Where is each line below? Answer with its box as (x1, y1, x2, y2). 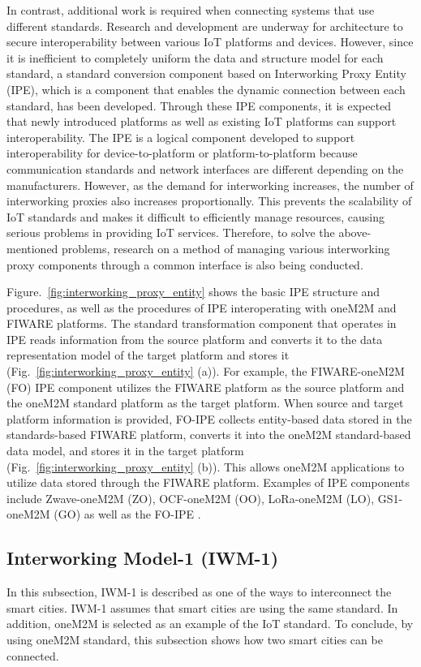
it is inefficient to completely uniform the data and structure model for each (6, 49, 384, 66)
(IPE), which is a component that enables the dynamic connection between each (6, 80, 406, 97)
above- (338, 224, 372, 241)
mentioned (6, 239, 58, 256)
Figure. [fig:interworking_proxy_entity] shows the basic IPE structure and (6, 283, 380, 300)
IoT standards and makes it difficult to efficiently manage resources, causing (6, 208, 385, 225)
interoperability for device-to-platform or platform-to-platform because (6, 144, 358, 161)
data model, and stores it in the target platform (6, 442, 244, 459)
